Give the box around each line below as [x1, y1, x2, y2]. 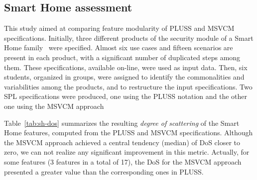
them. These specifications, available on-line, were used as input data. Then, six [4, 62, 248, 72]
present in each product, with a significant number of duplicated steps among [4, 52, 241, 62]
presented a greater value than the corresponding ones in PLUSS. [4, 166, 204, 177]
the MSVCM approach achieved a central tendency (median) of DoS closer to [4, 137, 241, 147]
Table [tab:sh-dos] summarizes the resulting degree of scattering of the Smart [4, 117, 240, 128]
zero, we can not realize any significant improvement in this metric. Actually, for [4, 147, 250, 157]
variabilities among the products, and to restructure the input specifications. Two [4, 81, 253, 91]
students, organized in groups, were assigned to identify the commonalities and [4, 72, 245, 82]
